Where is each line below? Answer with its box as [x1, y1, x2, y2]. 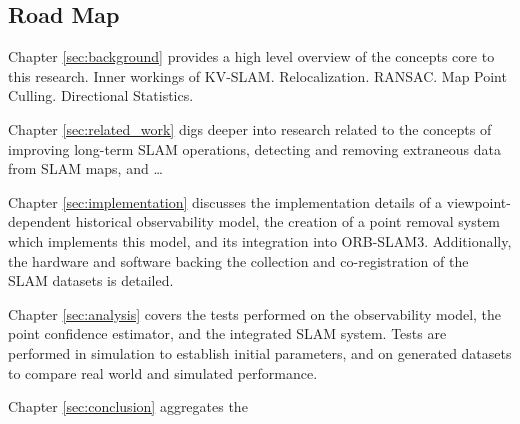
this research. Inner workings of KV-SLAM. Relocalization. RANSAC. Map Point [8, 65, 507, 86]
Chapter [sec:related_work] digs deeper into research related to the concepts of [8, 118, 492, 139]
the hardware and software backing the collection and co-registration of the [8, 250, 469, 271]
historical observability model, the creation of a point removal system [75, 211, 501, 232]
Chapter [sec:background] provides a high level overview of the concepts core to [8, 46, 495, 67]
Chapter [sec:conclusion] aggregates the [8, 396, 248, 417]
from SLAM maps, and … [8, 158, 163, 179]
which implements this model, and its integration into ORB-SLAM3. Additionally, [8, 230, 512, 251]
